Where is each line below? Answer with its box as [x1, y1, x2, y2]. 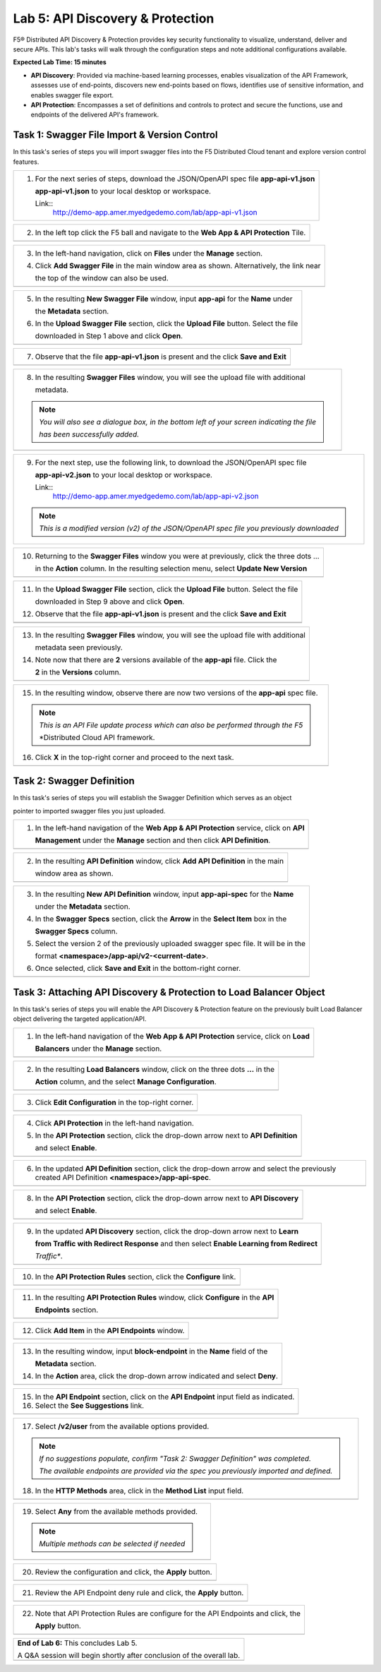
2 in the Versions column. [35, 667, 121, 677]
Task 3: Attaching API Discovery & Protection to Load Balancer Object [13, 986, 326, 998]
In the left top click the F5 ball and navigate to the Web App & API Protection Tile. [35, 227, 306, 237]
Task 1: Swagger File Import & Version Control [13, 129, 218, 141]
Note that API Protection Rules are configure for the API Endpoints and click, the [35, 1608, 301, 1618]
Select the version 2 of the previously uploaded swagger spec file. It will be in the [35, 939, 306, 949]
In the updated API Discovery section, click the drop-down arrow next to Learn [35, 1226, 299, 1236]
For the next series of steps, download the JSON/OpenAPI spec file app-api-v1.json [35, 174, 315, 184]
